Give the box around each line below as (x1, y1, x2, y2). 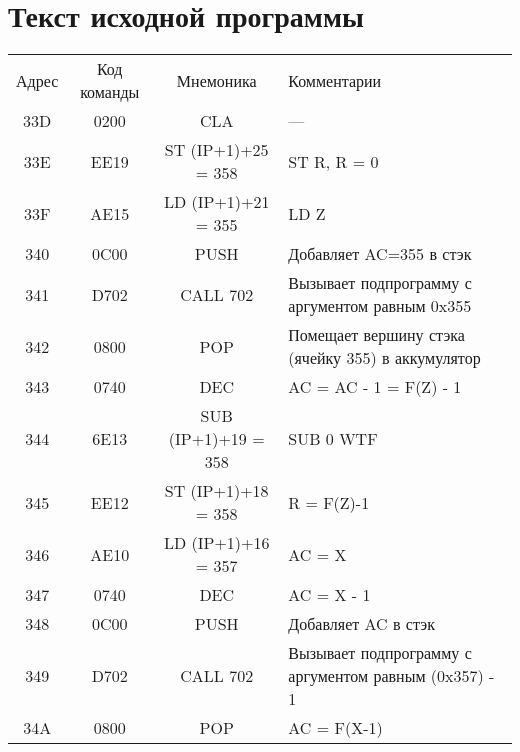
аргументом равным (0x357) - (288, 664, 495, 688)
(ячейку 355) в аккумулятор (288, 346, 481, 370)
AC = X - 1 (288, 583, 371, 607)
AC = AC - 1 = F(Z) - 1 (288, 375, 462, 399)
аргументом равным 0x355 (288, 294, 472, 318)
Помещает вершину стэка (288, 323, 465, 347)
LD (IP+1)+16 (163, 531, 270, 555)
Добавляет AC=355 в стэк (288, 242, 472, 266)
